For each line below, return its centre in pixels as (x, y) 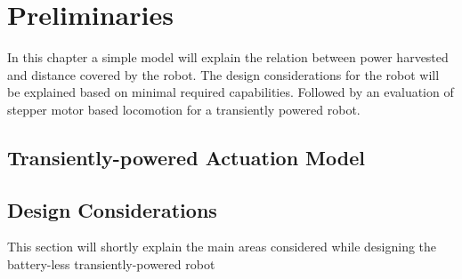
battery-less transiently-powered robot (111, 264)
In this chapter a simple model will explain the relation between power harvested (228, 57)
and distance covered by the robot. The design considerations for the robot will (223, 74)
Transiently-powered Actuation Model (186, 157)
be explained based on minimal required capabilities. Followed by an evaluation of (231, 92)
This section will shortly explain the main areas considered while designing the (222, 247)
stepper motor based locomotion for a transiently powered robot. (184, 109)
